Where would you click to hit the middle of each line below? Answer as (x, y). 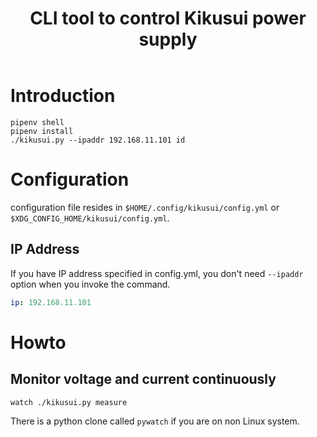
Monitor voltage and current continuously (143, 379)
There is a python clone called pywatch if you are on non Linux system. (155, 421)
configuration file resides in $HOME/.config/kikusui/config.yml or (145, 207)
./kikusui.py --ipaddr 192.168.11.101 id (98, 140)
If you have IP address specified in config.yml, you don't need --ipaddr (157, 273)
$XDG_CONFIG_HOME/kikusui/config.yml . (90, 218)
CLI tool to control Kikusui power (168, 18)
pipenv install (42, 131)
